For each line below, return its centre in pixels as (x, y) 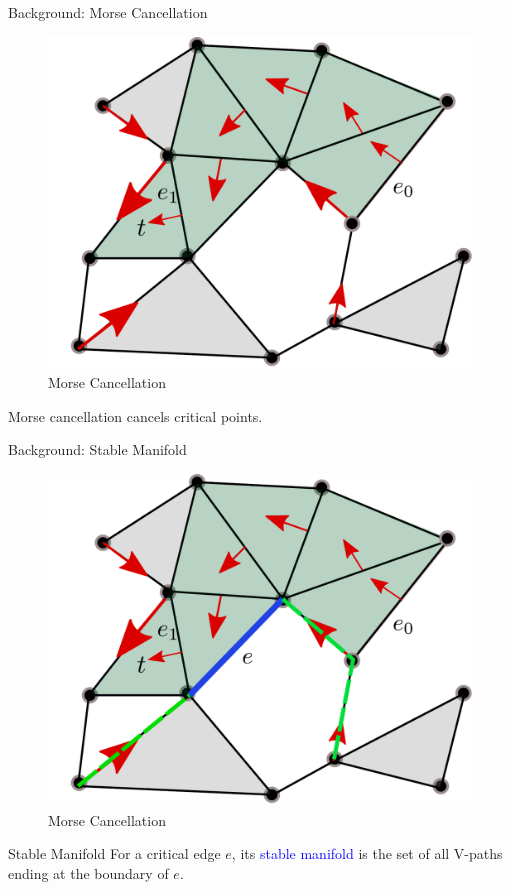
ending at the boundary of (88, 872)
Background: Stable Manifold (97, 449)
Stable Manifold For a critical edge (114, 853)
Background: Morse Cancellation (108, 12)
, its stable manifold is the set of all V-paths (367, 853)
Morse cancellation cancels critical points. (135, 415)
